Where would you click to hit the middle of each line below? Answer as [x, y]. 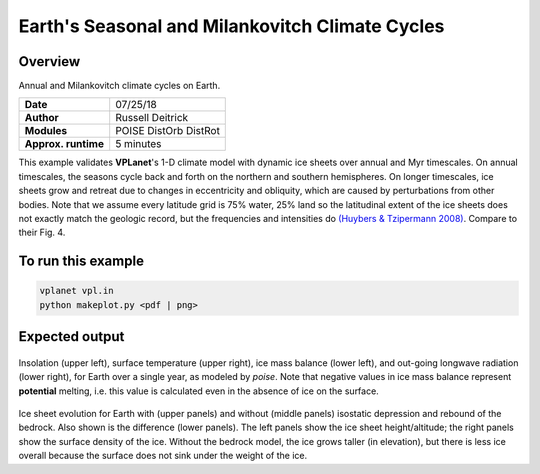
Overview [49, 61]
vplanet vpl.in [76, 291]
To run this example [81, 261]
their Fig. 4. [42, 232]
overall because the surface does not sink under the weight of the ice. [163, 456]
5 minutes [138, 144]
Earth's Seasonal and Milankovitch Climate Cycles [231, 26]
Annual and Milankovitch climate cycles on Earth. [119, 86]
